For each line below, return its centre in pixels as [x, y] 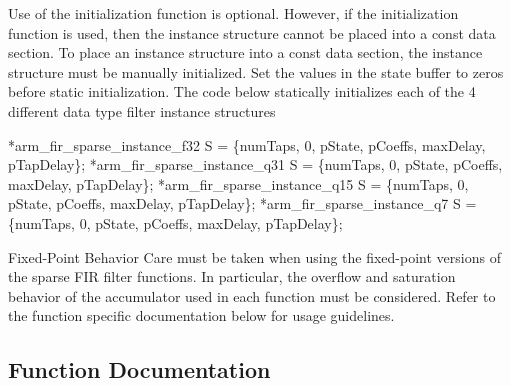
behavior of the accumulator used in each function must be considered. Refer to [252, 295]
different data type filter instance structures [142, 110]
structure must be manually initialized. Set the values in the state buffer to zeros [256, 71]
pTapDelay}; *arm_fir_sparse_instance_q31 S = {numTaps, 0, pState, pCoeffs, [255, 164]
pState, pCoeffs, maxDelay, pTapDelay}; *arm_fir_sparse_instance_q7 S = [242, 203]
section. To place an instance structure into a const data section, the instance [245, 52]
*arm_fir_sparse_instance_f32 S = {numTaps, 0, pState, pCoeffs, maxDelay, [247, 144]
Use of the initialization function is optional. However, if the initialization [233, 13]
